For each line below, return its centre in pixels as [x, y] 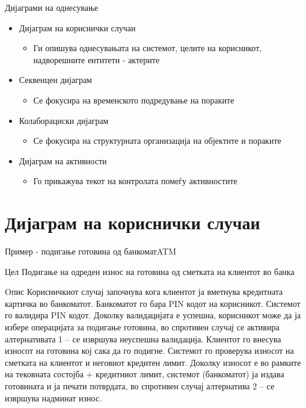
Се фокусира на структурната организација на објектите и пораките [157, 141]
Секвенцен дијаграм [55, 80]
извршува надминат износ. [53, 397]
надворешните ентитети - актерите [96, 59]
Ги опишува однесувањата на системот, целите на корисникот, [148, 48]
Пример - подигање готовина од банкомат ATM [91, 251]
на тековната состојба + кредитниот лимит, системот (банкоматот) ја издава [145, 374]
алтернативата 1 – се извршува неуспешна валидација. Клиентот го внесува [143, 338]
